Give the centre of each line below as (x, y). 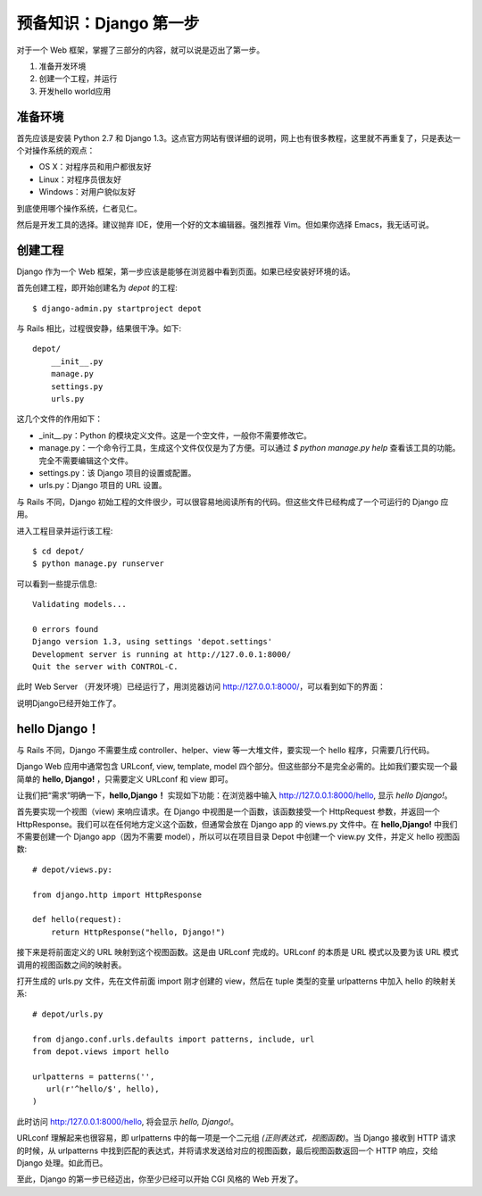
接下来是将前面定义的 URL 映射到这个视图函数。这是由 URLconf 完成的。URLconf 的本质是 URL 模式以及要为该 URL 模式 (237, 952)
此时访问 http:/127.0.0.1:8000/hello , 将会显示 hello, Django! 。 (127, 1121)
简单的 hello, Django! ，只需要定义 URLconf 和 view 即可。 (125, 779)
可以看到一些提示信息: (57, 584)
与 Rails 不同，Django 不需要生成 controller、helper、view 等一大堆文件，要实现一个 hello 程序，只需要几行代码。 (225, 750)
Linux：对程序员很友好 (80, 179)
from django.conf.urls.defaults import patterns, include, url (174, 1039)
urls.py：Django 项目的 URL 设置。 (103, 486)
